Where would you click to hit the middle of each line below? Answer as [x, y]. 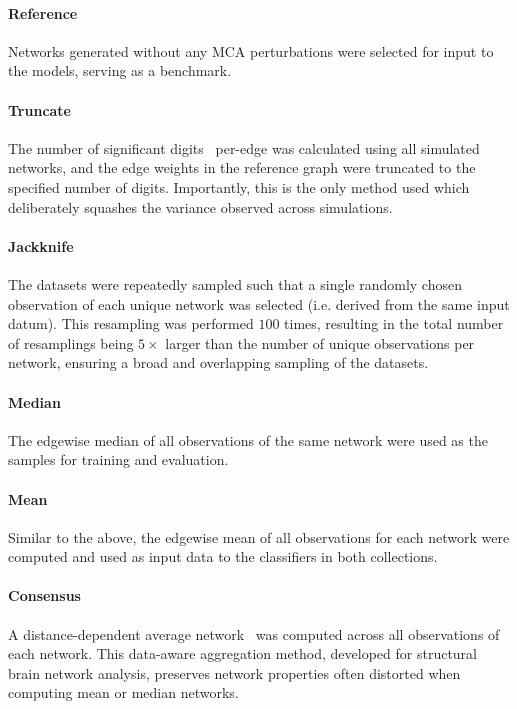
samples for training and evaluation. [118, 459]
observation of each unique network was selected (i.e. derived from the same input [259, 303]
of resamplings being [71, 342]
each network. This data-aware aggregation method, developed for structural [242, 653]
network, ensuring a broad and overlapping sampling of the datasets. [218, 362]
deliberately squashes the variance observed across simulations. [200, 206]
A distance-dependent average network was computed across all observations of [254, 633]
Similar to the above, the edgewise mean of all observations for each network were [259, 536]
